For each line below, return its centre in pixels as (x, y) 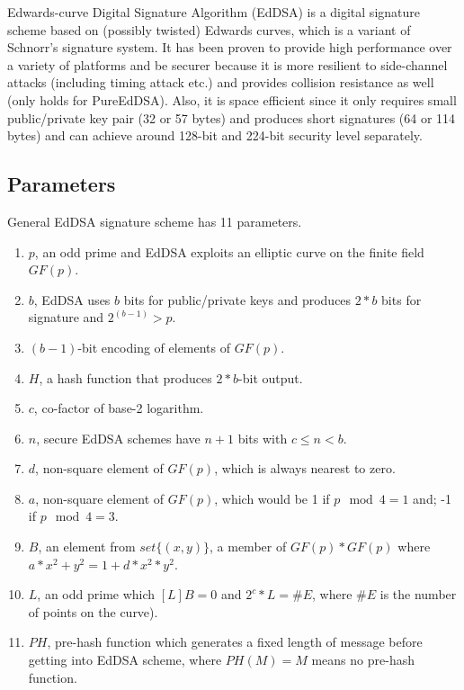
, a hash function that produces (125, 377)
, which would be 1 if (272, 498)
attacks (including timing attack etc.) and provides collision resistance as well (221, 82)
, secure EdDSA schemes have (118, 438)
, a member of (248, 547)
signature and (66, 317)
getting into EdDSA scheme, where (125, 660)
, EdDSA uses (72, 299)
